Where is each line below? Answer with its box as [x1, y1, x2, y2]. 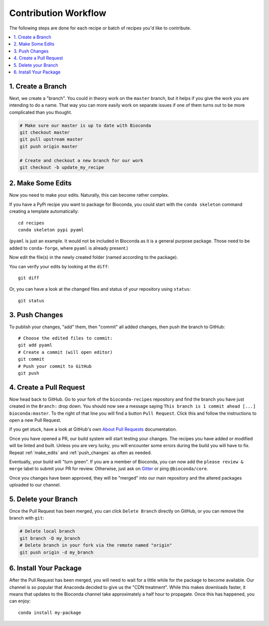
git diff [18, 275, 39, 281]
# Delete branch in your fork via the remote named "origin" [19, 543, 172, 548]
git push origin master [19, 143, 78, 149]
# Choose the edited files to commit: [18, 335, 113, 341]
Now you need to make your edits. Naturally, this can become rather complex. [9, 192, 169, 198]
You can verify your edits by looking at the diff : [9, 263, 109, 269]
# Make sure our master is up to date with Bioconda [19, 122, 151, 128]
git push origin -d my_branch [19, 550, 94, 555]
